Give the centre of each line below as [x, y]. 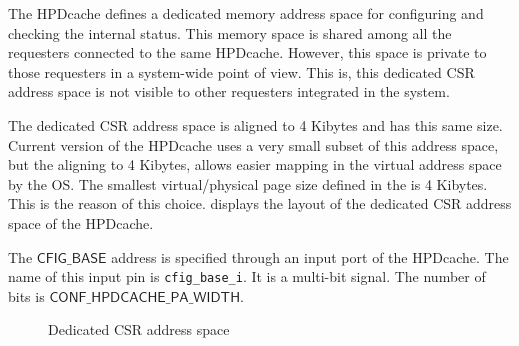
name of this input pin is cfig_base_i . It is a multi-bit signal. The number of [247, 276]
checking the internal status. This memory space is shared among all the [230, 32]
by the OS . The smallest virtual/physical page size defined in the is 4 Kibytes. [248, 183]
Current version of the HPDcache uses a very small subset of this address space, [253, 144]
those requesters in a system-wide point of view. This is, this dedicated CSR [241, 71]
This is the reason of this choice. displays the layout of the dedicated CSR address [260, 203]
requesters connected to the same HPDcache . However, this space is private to [247, 52]
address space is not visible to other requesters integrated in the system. [229, 91]
